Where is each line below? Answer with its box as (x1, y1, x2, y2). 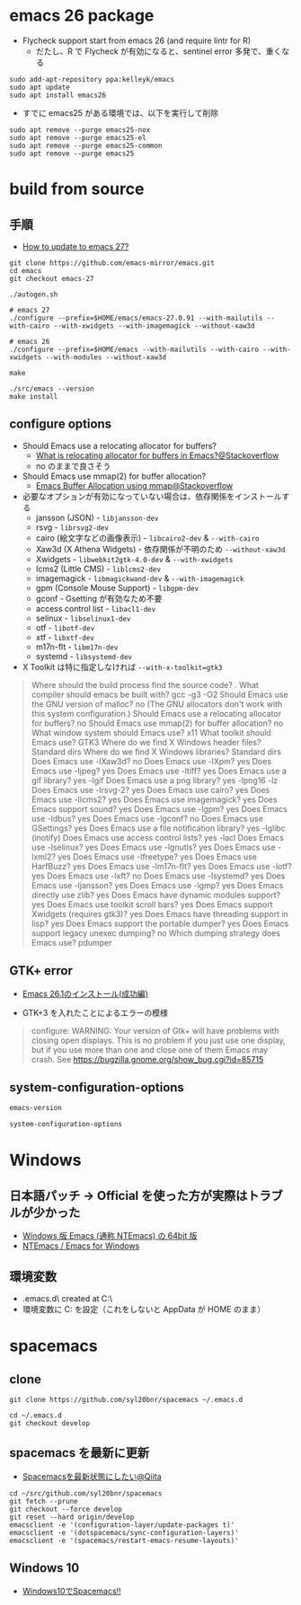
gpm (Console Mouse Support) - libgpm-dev (35, 582, 199, 593)
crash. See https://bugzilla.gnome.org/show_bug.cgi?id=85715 (31, 1054, 264, 1064)
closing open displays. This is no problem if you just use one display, (31, 1035, 286, 1045)
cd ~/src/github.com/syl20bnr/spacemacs (9, 1488, 164, 1498)
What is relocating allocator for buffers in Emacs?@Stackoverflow (35, 450, 279, 461)
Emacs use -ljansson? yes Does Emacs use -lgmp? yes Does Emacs (31, 879, 284, 890)
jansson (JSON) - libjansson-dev (35, 512, 159, 523)
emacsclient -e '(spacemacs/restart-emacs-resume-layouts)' (9, 1536, 240, 1545)
